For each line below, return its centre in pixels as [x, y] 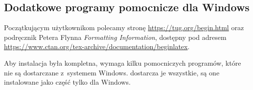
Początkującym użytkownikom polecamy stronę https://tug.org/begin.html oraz [124, 27]
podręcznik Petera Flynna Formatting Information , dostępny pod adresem [115, 37]
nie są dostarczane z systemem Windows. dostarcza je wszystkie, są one [112, 72]
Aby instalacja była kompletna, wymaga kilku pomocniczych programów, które [123, 63]
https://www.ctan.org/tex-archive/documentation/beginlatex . [97, 46]
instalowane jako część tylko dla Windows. [67, 82]
